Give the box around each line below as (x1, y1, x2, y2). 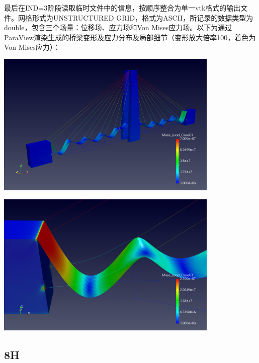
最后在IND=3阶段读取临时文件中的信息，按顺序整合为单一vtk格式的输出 (4, 3, 241, 13)
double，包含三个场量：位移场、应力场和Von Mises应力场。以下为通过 (4, 22, 232, 33)
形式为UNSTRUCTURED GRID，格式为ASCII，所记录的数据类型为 (32, 12, 253, 23)
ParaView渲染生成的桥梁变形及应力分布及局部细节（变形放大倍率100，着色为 (4, 32, 256, 42)
